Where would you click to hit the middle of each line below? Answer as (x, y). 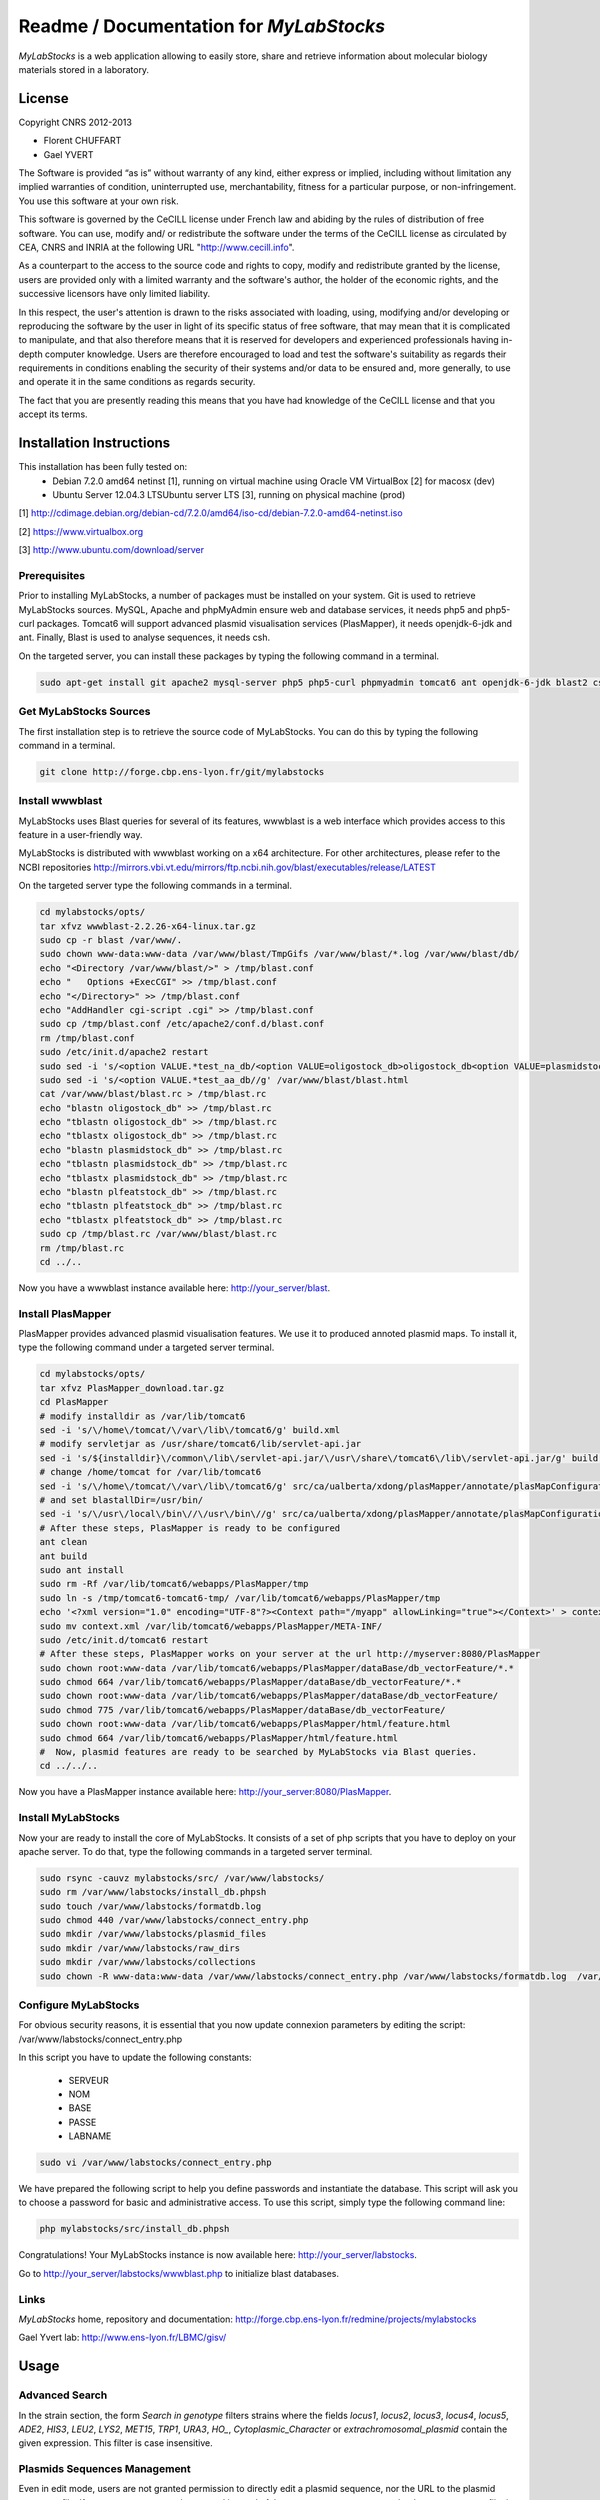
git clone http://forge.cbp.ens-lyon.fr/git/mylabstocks (182, 771)
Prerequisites (51, 575)
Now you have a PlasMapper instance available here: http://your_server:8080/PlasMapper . (205, 1792)
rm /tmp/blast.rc (82, 1248)
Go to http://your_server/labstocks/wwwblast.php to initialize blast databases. (179, 2273)
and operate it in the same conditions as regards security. (137, 382)
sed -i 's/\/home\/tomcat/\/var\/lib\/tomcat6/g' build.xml (190, 1430)
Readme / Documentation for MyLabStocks (202, 26)
